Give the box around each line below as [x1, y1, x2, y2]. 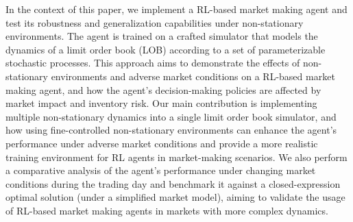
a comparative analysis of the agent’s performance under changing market [5, 163, 316, 177]
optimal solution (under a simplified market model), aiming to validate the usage [5, 190, 345, 204]
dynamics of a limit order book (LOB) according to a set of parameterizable [5, 42, 326, 56]
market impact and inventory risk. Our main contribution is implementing [5, 96, 317, 110]
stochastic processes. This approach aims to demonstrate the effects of [5, 56, 300, 70]
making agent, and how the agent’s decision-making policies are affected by [5, 82, 321, 97]
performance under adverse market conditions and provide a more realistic [5, 136, 318, 150]
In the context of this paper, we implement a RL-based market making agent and [5, 2, 348, 16]
